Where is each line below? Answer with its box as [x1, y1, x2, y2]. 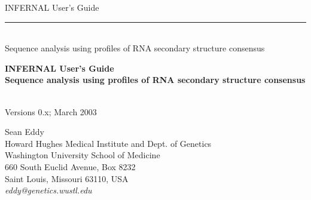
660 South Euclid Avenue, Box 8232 [5, 160, 136, 173]
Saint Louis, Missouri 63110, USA [5, 172, 129, 184]
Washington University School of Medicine [5, 149, 160, 161]
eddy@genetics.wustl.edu [5, 184, 92, 196]
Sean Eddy [5, 125, 44, 138]
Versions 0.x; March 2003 [5, 105, 97, 118]
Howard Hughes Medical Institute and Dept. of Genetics [5, 137, 212, 149]
